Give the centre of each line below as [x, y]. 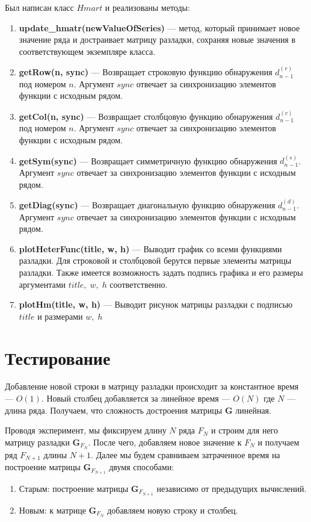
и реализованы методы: [147, 7]
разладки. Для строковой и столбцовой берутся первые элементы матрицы [155, 260]
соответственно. [139, 284]
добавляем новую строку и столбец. [173, 510]
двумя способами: [142, 467]
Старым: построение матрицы [74, 488]
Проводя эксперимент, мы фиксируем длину [86, 430]
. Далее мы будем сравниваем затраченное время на [186, 454]
